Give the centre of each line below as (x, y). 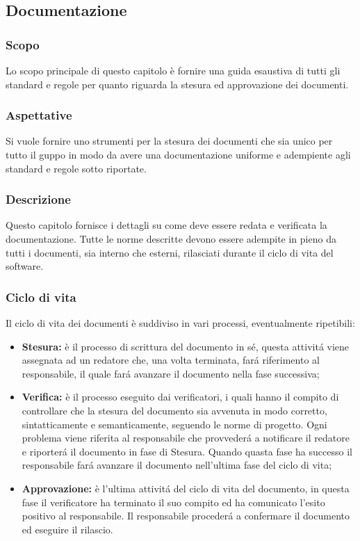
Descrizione (38, 199)
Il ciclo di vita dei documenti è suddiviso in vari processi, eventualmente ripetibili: (180, 323)
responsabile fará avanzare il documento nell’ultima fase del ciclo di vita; (177, 465)
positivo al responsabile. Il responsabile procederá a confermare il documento (186, 516)
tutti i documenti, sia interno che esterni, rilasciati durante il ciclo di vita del (170, 252)
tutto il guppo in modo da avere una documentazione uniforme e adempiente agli (178, 154)
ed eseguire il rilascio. (67, 529)
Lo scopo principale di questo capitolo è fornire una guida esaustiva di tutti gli (173, 70)
